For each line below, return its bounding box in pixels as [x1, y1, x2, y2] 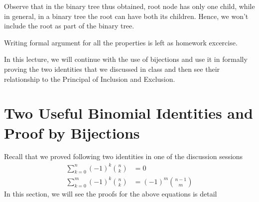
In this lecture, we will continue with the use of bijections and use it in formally [4, 54, 248, 64]
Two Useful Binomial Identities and [4, 103, 253, 123]
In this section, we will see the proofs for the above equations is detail [4, 188, 217, 199]
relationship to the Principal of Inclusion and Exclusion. [4, 73, 175, 84]
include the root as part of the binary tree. [4, 20, 134, 31]
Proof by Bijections [4, 122, 140, 143]
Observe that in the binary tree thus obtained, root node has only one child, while [4, 1, 255, 11]
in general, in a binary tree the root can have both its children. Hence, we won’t [4, 10, 249, 21]
